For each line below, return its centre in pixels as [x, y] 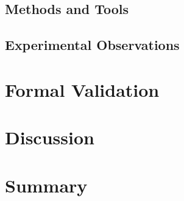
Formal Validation [82, 89]
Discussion [50, 137]
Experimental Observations [92, 45]
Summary [46, 185]
